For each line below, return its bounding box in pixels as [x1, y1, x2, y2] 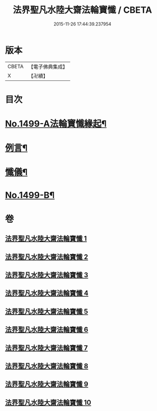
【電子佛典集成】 [28, 63, 68, 70]
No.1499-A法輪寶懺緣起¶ [5, 118, 107, 129]
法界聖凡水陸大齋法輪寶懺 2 [5, 253, 88, 261]
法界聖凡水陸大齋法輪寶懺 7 [5, 344, 88, 352]
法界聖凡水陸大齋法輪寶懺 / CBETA [13, 4, 152, 16]
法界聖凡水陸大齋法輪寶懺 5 [5, 307, 88, 315]
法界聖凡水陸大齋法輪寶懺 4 [5, 289, 89, 297]
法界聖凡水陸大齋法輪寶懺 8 [5, 361, 88, 370]
